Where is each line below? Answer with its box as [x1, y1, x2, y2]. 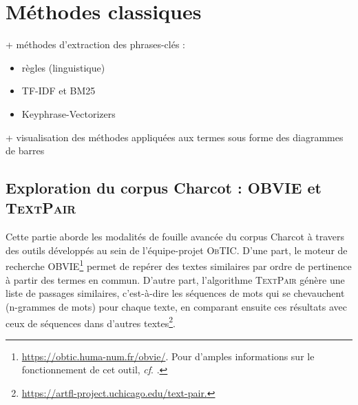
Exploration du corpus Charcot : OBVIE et [6, 177, 322, 198]
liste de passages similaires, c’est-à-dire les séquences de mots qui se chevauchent [6, 286, 345, 300]
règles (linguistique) [21, 60, 105, 74]
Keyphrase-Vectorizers [21, 106, 116, 121]
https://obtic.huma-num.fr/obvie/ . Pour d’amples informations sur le [21, 349, 315, 363]
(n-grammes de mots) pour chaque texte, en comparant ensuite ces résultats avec [6, 299, 347, 313]
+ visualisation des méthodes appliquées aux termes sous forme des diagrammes [6, 129, 344, 144]
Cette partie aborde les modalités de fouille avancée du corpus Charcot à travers [6, 229, 345, 244]
